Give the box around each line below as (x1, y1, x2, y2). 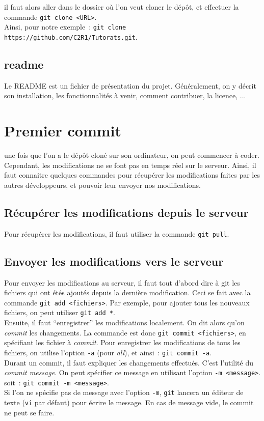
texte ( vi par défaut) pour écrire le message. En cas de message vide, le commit (4, 397, 254, 408)
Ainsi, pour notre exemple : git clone (4, 21, 126, 32)
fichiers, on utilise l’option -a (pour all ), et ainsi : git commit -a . (4, 347, 212, 357)
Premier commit (4, 120, 122, 141)
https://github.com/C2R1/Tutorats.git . (4, 31, 138, 42)
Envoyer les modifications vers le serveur (4, 253, 224, 269)
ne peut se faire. (4, 407, 55, 417)
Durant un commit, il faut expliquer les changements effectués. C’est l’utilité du (4, 357, 254, 368)
